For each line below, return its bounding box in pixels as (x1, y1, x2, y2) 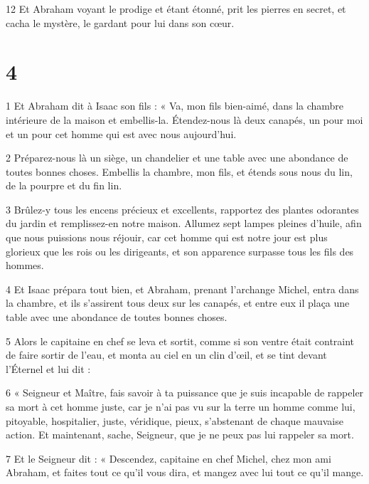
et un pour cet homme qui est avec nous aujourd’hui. (6, 126, 237, 141)
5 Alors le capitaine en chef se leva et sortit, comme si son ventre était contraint (6, 333, 355, 348)
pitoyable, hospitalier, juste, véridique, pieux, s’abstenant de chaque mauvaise (6, 413, 343, 428)
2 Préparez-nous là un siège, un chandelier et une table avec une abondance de (6, 150, 348, 165)
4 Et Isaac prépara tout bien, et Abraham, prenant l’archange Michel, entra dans (6, 281, 359, 296)
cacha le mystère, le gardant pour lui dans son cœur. (6, 15, 235, 30)
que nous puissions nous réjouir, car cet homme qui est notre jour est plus (6, 230, 328, 245)
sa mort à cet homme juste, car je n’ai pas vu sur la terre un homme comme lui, (6, 399, 355, 414)
